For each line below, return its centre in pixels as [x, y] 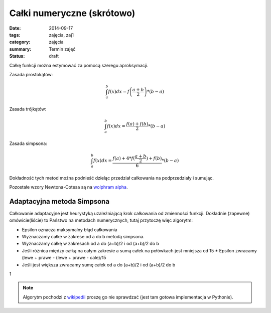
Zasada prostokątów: [31, 74]
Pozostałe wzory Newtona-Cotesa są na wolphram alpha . [69, 187]
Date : [15, 28]
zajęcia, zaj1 [61, 35]
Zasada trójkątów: [28, 109]
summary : [20, 49]
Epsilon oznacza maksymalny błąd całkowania [70, 229]
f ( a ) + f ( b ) [137, 124]
